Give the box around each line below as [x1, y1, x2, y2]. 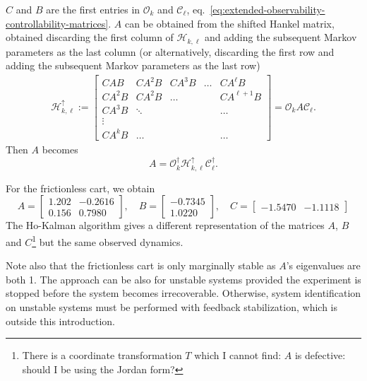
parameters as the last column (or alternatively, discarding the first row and [6, 44, 335, 59]
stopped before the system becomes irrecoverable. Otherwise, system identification [6, 286, 361, 300]
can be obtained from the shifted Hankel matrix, [124, 16, 335, 30]
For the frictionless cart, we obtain [6, 180, 155, 195]
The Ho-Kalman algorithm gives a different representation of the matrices [6, 218, 325, 233]
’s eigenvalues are [286, 258, 361, 273]
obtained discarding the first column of [6, 30, 174, 45]
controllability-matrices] [6, 16, 109, 30]
